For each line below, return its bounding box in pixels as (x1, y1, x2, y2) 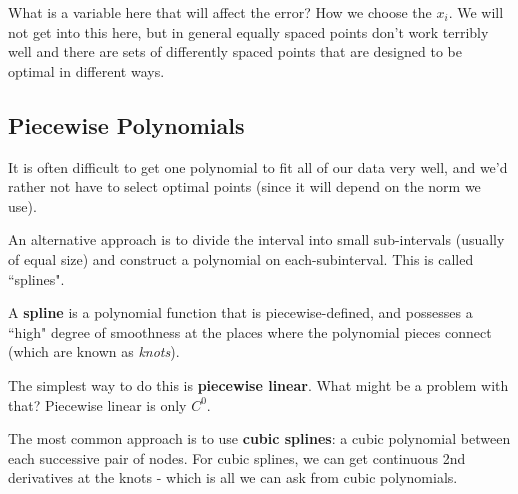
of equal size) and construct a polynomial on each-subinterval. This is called (8, 248, 474, 269)
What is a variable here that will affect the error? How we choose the (8, 2, 432, 22)
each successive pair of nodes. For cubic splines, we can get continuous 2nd (8, 447, 466, 468)
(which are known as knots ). (8, 341, 180, 362)
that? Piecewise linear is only (8, 394, 187, 415)
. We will (448, 2, 504, 22)
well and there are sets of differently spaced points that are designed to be (8, 41, 462, 62)
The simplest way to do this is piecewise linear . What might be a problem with (8, 374, 509, 395)
